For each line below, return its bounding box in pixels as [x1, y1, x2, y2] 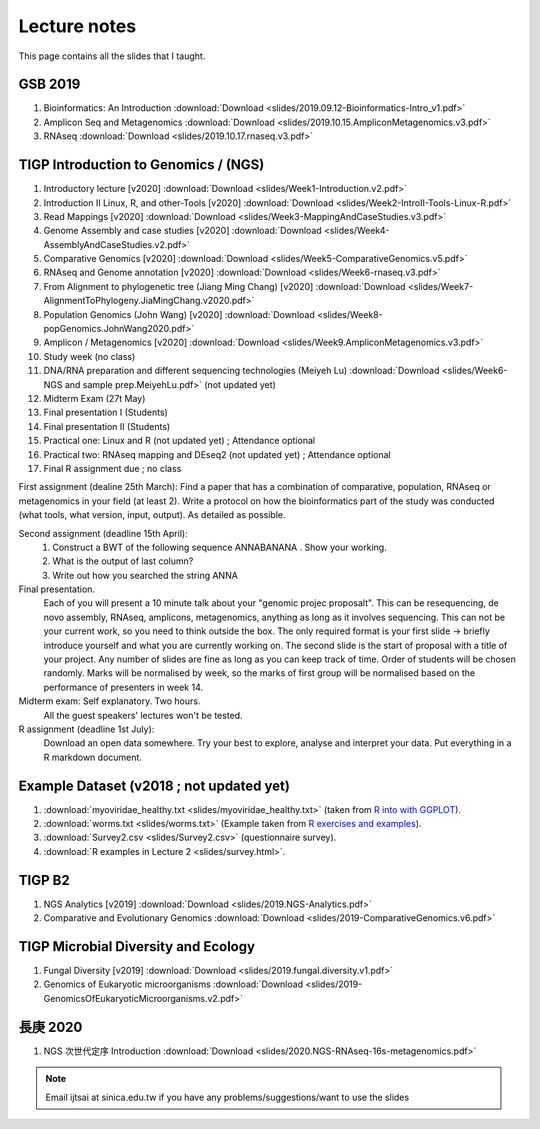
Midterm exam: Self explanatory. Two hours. [18, 695, 201, 707]
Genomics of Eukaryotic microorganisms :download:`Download [43, 978, 304, 990]
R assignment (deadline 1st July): [18, 723, 155, 735]
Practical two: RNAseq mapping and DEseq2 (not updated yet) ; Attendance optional [43, 448, 391, 460]
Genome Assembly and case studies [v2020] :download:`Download [43, 225, 322, 237]
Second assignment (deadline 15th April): [18, 527, 189, 539]
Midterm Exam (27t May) [43, 393, 146, 404]
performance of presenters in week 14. [43, 681, 204, 693]
